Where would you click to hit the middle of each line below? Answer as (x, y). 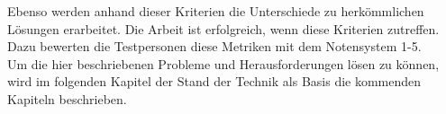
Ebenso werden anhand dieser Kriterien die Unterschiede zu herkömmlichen (216, 11)
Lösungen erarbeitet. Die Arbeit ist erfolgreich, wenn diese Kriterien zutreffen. (223, 28)
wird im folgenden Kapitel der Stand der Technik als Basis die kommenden (214, 81)
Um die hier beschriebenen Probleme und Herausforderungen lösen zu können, (223, 63)
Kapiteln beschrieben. (67, 98)
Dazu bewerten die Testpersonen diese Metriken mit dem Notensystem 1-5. (214, 46)
